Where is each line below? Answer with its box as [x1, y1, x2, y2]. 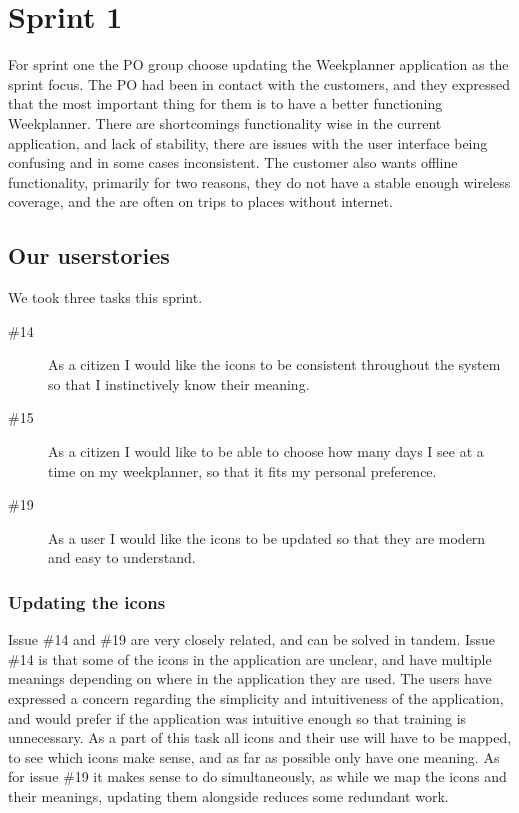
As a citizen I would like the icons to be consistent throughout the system [48, 354, 501, 375]
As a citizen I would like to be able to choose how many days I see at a [48, 441, 484, 462]
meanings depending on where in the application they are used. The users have [8, 668, 492, 689]
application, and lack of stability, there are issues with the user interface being [8, 132, 488, 153]
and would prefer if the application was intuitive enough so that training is [8, 707, 467, 728]
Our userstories [8, 240, 170, 271]
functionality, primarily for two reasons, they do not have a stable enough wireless [8, 171, 511, 192]
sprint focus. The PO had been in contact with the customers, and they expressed [8, 73, 511, 94]
